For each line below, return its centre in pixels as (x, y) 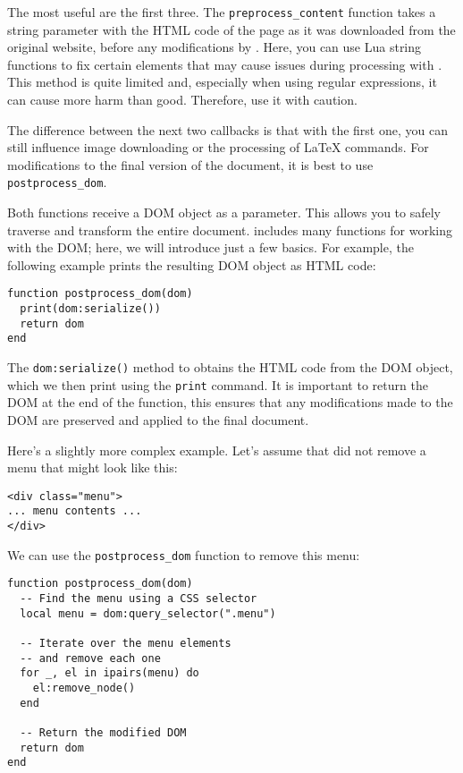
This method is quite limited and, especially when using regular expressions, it (222, 82)
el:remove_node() (84, 688)
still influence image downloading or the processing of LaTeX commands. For (218, 147)
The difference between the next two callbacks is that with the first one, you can (227, 129)
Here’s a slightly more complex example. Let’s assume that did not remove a (217, 450)
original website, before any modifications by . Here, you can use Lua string (215, 47)
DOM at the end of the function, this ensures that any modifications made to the (230, 402)
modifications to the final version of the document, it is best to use (190, 164)
